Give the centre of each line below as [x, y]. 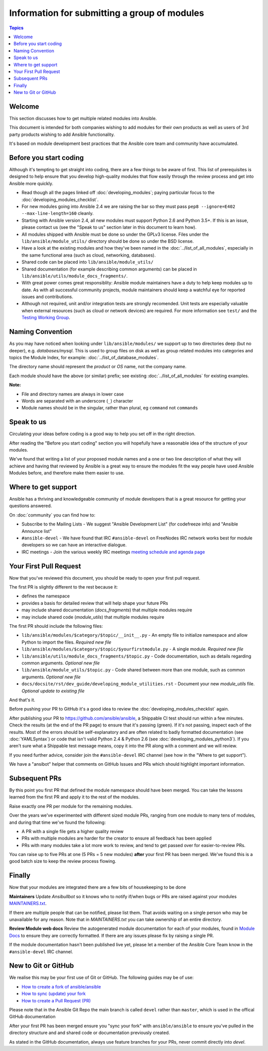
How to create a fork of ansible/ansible [61, 986]
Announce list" [37, 531]
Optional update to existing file [53, 691]
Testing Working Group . [46, 318]
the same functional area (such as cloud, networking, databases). [89, 255]
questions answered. [31, 506]
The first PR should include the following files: [56, 626]
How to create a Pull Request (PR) [56, 1000]
